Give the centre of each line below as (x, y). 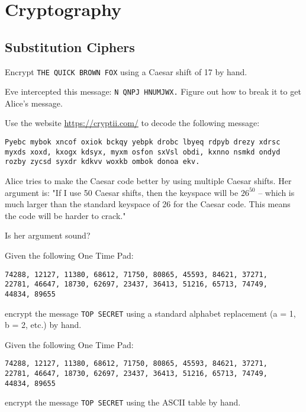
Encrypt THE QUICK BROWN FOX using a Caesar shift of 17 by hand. (126, 71)
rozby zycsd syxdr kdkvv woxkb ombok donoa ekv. (102, 162)
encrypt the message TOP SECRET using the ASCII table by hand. (123, 402)
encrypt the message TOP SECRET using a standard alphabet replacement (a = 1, (150, 313)
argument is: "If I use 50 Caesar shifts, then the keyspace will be (122, 192)
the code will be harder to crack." (65, 215)
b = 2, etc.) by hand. (43, 325)
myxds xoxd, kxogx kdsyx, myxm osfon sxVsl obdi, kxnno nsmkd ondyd (143, 152)
